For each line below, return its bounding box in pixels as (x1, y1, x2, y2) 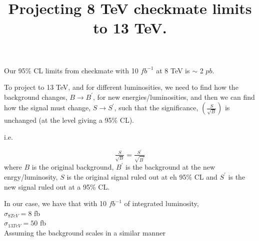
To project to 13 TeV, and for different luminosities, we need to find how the (4, 82, 238, 92)
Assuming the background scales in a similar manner (4, 227, 165, 238)
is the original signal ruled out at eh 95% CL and (66, 171, 217, 182)
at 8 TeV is (156, 65, 190, 75)
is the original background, (31, 162, 114, 172)
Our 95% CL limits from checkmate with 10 (4, 65, 138, 75)
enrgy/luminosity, (4, 171, 58, 182)
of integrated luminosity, (124, 198, 199, 209)
